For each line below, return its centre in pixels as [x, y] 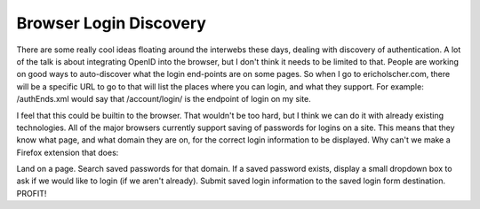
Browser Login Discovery [111, 23]
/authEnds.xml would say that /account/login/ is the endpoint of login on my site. [164, 99]
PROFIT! [32, 193]
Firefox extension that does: [68, 152]
